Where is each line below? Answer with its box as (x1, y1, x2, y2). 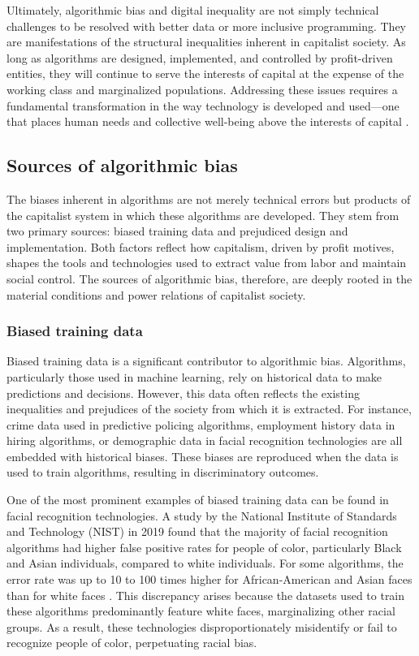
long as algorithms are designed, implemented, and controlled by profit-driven (6, 49, 393, 66)
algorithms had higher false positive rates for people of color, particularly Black (6, 538, 402, 555)
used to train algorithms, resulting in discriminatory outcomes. (6, 464, 319, 481)
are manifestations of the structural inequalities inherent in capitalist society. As (6, 33, 406, 50)
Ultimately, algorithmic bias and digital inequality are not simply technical (6, 2, 379, 18)
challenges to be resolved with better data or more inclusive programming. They (6, 17, 406, 34)
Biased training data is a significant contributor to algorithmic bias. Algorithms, (6, 352, 406, 369)
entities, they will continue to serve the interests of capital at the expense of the (6, 65, 404, 82)
